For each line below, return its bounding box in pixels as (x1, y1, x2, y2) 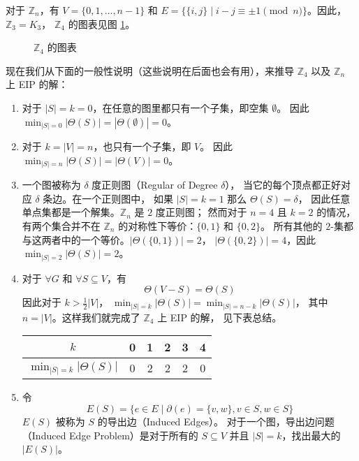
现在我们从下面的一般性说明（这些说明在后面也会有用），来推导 (6, 63, 294, 78)
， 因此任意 (298, 191, 351, 205)
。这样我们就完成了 (52, 309, 140, 324)
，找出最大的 (281, 427, 341, 442)
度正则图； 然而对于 (155, 205, 247, 219)
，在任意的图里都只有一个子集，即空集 (92, 100, 269, 115)
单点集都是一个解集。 (22, 205, 120, 219)
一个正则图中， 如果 (82, 191, 174, 205)
